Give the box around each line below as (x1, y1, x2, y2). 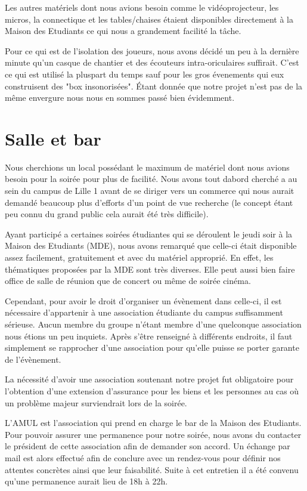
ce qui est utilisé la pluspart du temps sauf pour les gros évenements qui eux (5, 67, 284, 80)
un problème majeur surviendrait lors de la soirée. (5, 396, 187, 409)
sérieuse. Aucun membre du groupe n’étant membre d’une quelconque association (5, 318, 302, 330)
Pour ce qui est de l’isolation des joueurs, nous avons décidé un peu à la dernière (5, 44, 299, 57)
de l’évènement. (5, 353, 61, 365)
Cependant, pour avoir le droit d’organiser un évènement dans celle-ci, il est (5, 294, 282, 307)
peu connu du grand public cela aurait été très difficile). (5, 208, 209, 220)
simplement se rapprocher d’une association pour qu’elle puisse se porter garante (5, 341, 299, 354)
